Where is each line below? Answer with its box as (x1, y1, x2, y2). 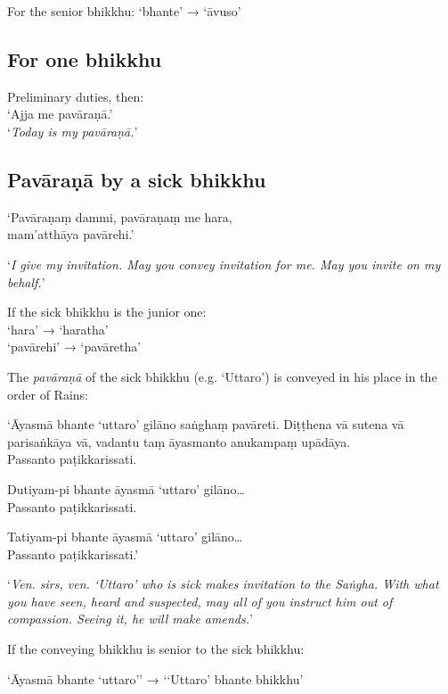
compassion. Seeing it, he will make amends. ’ (7, 609, 253, 628)
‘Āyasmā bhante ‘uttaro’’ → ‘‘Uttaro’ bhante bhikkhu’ (7, 669, 304, 688)
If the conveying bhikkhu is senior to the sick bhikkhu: (7, 640, 305, 658)
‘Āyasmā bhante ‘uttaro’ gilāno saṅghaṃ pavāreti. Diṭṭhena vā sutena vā (7, 415, 404, 434)
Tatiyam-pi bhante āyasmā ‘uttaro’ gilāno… (7, 527, 243, 546)
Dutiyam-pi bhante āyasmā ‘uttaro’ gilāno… (7, 479, 245, 498)
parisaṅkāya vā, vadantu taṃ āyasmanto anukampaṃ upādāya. (7, 432, 351, 450)
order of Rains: (7, 384, 88, 403)
